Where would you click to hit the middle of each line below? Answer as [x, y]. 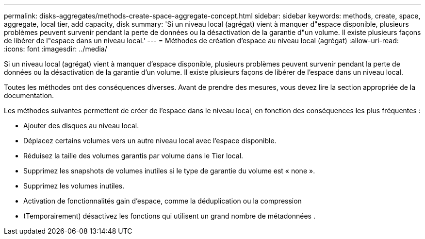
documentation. [29, 95]
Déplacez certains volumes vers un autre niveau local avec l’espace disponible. [150, 141]
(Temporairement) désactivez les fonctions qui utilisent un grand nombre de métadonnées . [169, 216]
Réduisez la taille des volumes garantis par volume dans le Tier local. [133, 156]
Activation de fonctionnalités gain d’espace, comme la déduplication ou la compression [163, 201]
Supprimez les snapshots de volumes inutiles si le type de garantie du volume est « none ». [169, 171]
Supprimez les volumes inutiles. [74, 186]
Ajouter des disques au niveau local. [81, 126]
